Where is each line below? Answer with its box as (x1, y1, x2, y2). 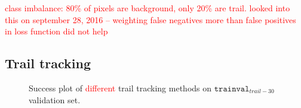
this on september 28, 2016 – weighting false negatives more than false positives (5, 13, 296, 26)
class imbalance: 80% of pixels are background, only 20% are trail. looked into (5, 2, 290, 14)
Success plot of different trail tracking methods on (29, 81, 212, 94)
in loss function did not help (5, 25, 108, 37)
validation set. (29, 93, 81, 106)
